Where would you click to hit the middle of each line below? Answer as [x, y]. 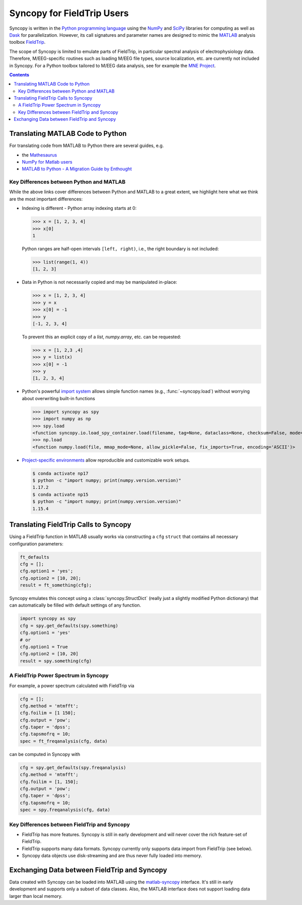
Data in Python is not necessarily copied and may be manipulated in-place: [99, 282]
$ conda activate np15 [60, 494]
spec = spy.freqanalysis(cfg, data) [65, 810]
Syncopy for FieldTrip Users [69, 13]
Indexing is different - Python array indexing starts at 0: [79, 208]
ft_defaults [35, 557]
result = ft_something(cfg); [56, 585]
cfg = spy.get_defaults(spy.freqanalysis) [73, 767]
